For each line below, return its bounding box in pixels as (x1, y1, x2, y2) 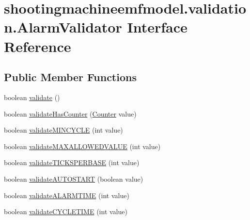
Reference (4, 36, 71, 56)
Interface (127, 17, 187, 37)
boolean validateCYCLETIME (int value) (4, 206, 127, 217)
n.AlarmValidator (4, 17, 122, 37)
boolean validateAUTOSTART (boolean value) (4, 173, 143, 184)
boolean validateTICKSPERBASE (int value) (4, 157, 140, 168)
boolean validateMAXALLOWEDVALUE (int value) (4, 141, 161, 151)
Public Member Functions (4, 69, 137, 85)
